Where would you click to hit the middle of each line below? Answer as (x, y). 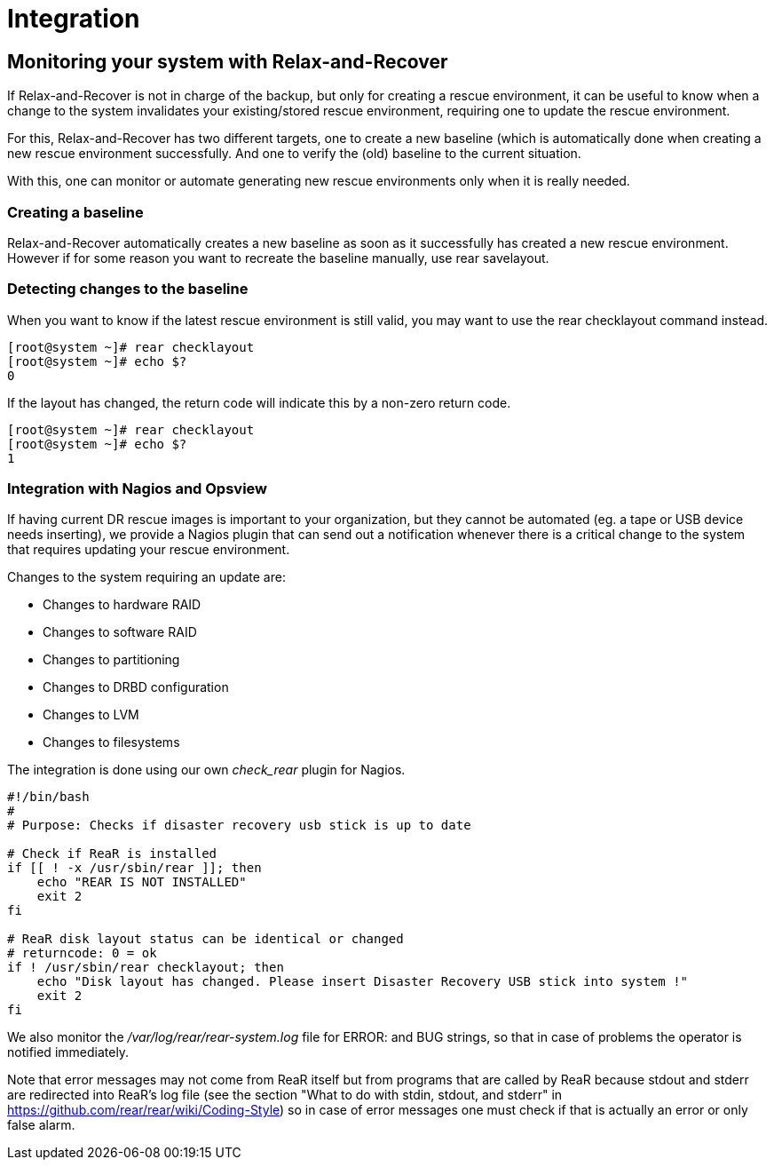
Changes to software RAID (120, 632)
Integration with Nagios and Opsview (137, 489)
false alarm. (41, 1125)
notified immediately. (68, 1052)
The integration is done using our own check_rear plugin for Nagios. (206, 770)
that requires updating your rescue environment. (149, 550)
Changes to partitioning (111, 660)
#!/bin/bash (48, 797)
